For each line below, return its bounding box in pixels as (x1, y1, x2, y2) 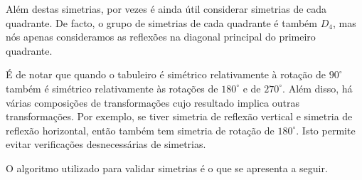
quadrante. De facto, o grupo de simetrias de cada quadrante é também (6, 15, 317, 30)
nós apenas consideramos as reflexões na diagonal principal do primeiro (6, 29, 316, 44)
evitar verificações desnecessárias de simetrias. (6, 137, 206, 152)
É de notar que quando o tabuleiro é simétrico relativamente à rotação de (6, 67, 326, 82)
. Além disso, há (282, 80, 353, 95)
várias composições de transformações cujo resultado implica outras (6, 95, 299, 110)
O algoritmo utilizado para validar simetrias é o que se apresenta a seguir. (6, 160, 328, 175)
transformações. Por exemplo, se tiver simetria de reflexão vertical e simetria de (6, 109, 353, 124)
